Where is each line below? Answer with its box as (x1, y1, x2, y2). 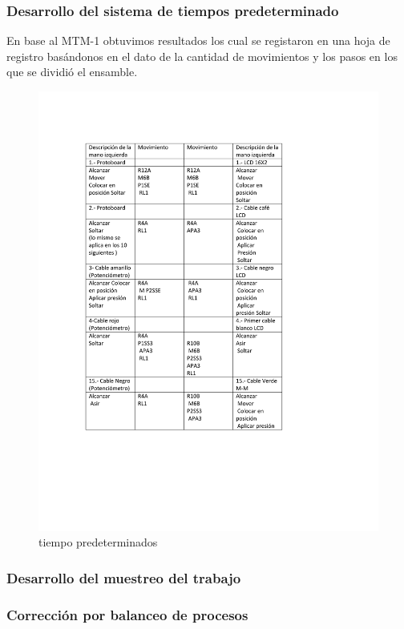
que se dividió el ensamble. (6, 63, 138, 80)
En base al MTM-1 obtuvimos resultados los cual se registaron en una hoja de (6, 32, 390, 49)
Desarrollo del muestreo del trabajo (6, 568, 241, 587)
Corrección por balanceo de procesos (6, 604, 248, 624)
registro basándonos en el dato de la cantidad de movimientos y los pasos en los (6, 47, 398, 64)
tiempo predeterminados (38, 534, 158, 550)
